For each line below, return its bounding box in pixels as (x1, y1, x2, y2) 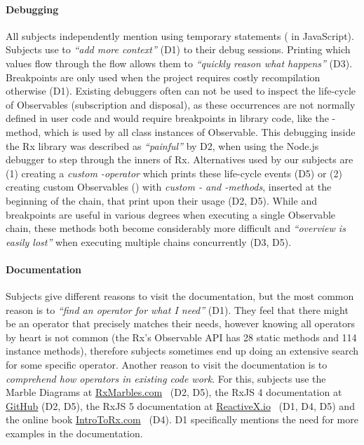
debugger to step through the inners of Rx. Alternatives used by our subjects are (6, 152, 353, 167)
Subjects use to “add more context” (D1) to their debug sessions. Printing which (6, 42, 351, 57)
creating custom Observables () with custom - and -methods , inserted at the (6, 179, 332, 194)
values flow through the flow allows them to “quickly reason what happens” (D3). (6, 55, 353, 70)
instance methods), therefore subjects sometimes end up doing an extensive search (6, 343, 359, 358)
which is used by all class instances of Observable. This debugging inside (43, 124, 356, 139)
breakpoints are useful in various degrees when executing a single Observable (6, 207, 336, 221)
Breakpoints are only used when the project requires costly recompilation (6, 69, 321, 84)
